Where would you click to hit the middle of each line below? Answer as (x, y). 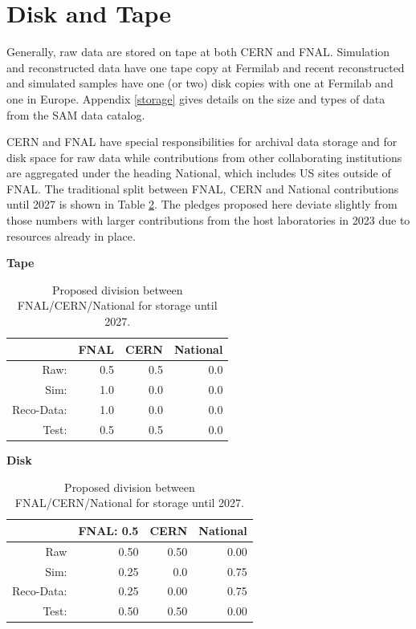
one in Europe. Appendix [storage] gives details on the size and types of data (196, 98)
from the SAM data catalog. (76, 114)
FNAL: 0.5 (108, 530)
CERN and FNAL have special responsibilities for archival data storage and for (202, 142)
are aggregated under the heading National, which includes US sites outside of (199, 173)
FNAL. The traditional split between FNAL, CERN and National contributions (203, 188)
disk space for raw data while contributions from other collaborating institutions (204, 157)
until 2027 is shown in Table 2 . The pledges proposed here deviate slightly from (202, 204)
